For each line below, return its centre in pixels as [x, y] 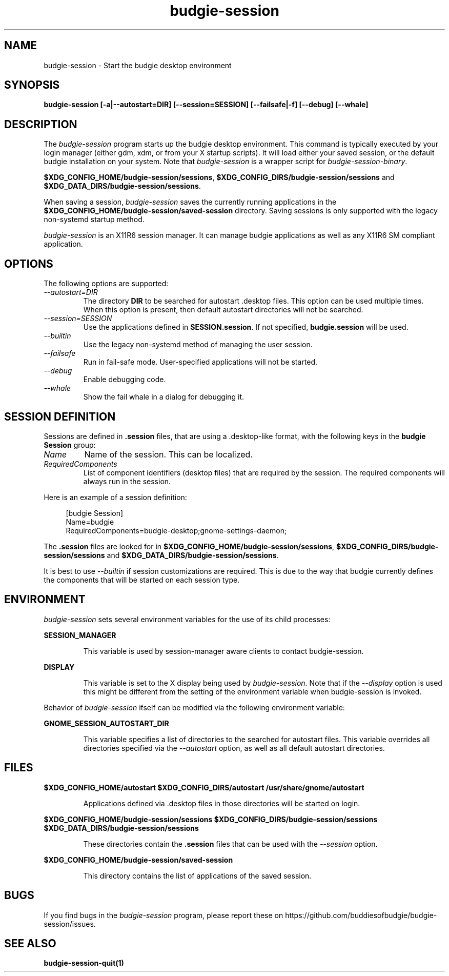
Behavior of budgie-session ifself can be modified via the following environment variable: [194, 707]
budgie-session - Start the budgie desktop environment [138, 65]
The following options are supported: [106, 284]
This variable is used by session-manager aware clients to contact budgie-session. [223, 651]
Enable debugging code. [125, 380]
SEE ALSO [30, 943]
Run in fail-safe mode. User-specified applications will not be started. [200, 362]
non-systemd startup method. [94, 220]
